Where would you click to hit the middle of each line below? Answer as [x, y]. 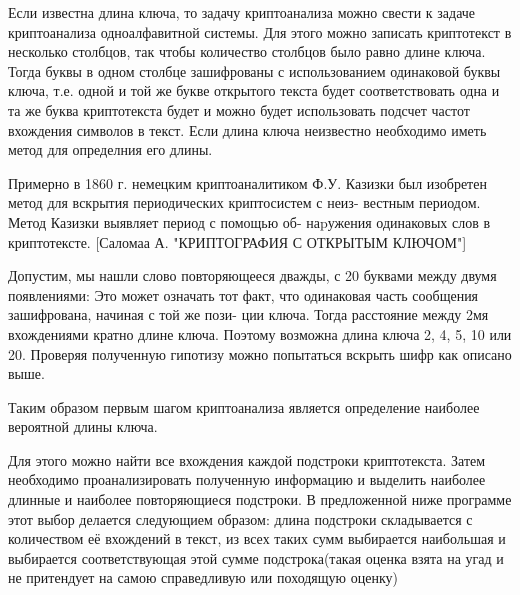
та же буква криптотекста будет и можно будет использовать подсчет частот [239, 109]
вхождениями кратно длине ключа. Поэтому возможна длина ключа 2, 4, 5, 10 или [260, 333]
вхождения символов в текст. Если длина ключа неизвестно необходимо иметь [247, 129]
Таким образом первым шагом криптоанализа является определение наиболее [244, 406]
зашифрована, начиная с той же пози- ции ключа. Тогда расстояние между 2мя [248, 314]
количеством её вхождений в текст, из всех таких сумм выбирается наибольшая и [257, 538]
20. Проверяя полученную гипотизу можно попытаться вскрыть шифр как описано [260, 353]
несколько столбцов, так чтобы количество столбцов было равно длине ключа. [247, 51]
